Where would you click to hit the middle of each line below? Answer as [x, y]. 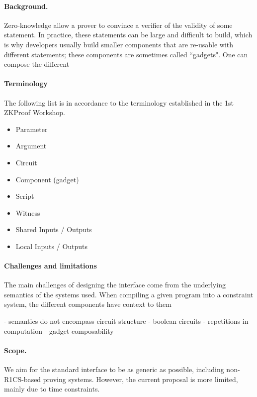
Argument [31, 146]
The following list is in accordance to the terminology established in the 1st [119, 102]
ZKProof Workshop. [35, 112]
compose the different [37, 64]
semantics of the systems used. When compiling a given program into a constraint [129, 294]
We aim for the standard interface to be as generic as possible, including [114, 369]
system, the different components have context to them [88, 304]
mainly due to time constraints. [52, 389]
